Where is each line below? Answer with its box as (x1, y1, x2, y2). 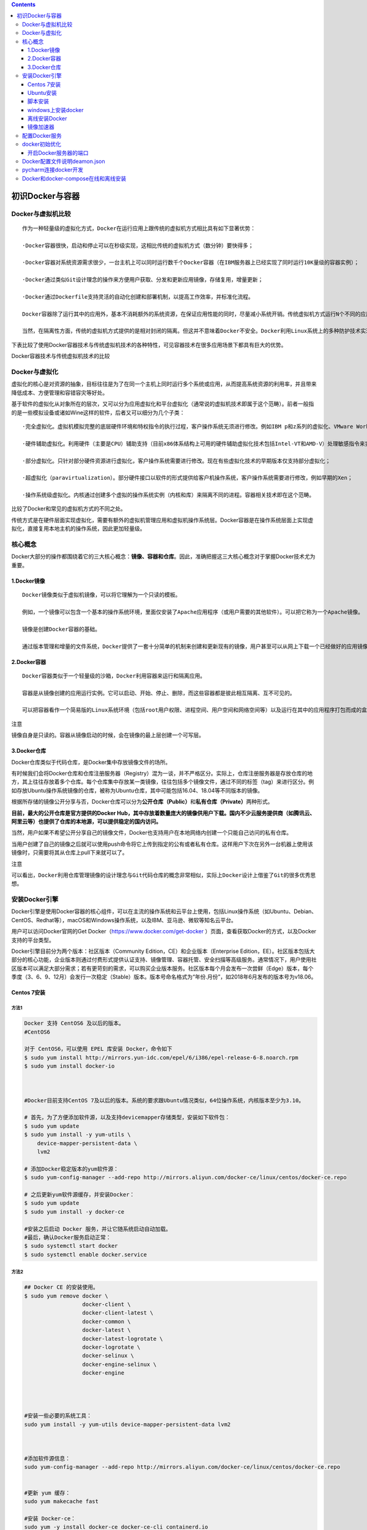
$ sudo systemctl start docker (24, 1242, 119, 1250)
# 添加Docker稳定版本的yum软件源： (24, 1165, 119, 1172)
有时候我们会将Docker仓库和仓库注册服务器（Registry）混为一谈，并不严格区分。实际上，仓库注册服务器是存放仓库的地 (11, 770, 313, 777)
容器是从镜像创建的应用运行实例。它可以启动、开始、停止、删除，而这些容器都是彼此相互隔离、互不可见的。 (22, 689, 295, 696)
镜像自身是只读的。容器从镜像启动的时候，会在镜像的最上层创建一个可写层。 (11, 732, 204, 739)
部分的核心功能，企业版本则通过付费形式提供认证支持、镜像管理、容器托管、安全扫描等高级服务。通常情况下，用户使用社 (11, 956, 317, 963)
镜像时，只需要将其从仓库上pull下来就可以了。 (11, 849, 128, 856)
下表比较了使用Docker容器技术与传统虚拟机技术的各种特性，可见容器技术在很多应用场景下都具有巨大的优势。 (11, 341, 287, 348)
